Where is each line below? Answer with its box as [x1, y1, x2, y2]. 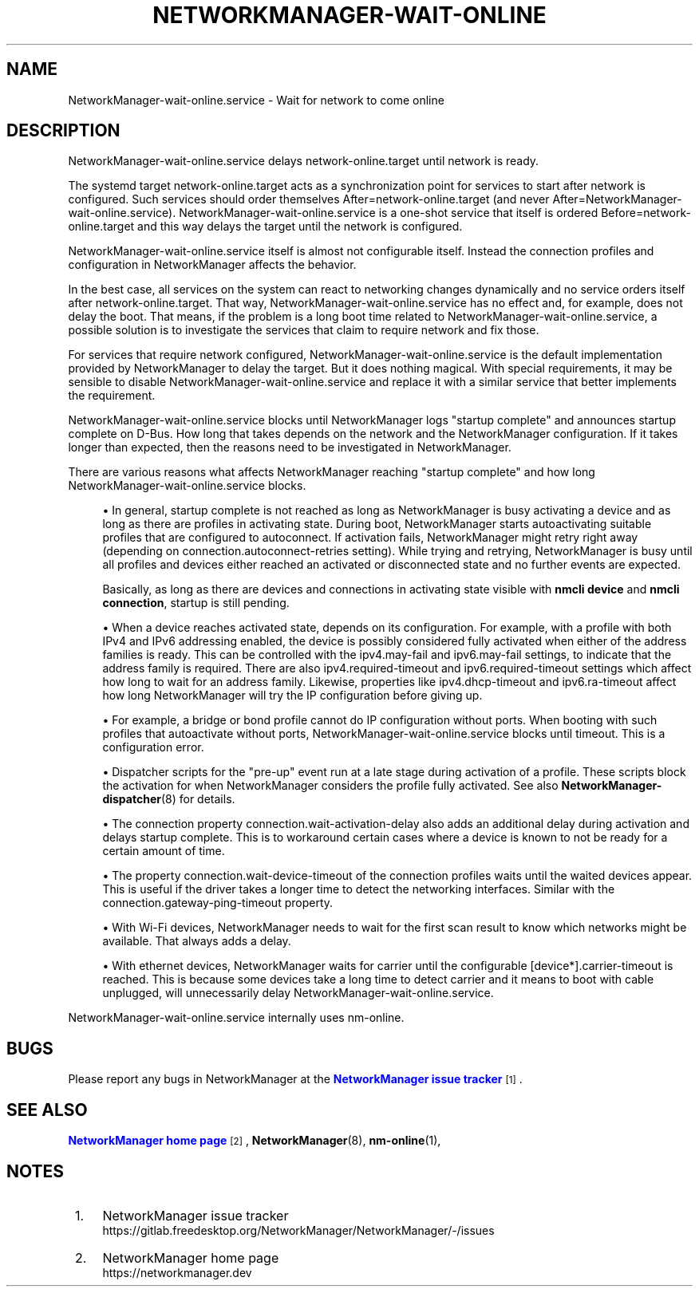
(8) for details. [160, 792, 235, 806]
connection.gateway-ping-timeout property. [102, 896, 334, 910]
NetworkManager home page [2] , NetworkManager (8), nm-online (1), [68, 1133, 441, 1148]
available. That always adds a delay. [102, 934, 291, 948]
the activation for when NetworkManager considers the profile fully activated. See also [102, 779, 559, 793]
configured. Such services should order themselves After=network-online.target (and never [68, 192, 550, 207]
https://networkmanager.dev [102, 1265, 252, 1279]
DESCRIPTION [6, 120, 120, 141]
